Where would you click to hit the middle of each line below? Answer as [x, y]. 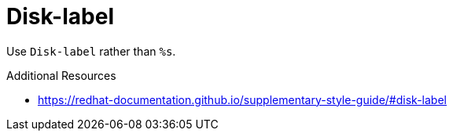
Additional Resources [61, 75]
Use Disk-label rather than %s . [91, 51]
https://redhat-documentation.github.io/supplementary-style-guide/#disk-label [242, 99]
